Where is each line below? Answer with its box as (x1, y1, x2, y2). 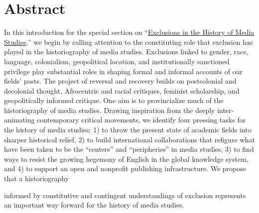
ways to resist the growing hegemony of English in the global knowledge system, (4, 153, 249, 164)
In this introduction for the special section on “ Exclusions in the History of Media (4, 27, 255, 37)
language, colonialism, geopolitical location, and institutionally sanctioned (4, 56, 230, 66)
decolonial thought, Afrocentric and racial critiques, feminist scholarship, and (4, 85, 240, 96)
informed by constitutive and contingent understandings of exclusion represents (4, 190, 246, 200)
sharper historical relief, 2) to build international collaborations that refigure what (4, 134, 255, 144)
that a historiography (4, 173, 69, 184)
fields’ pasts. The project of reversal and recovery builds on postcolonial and (4, 76, 237, 86)
